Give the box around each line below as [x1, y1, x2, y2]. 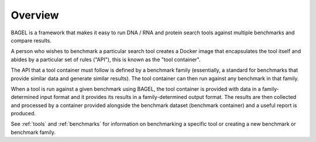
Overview [11, 9, 59, 22]
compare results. [11, 37, 52, 44]
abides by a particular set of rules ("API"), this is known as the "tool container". [11, 56, 201, 63]
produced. [11, 110, 36, 117]
